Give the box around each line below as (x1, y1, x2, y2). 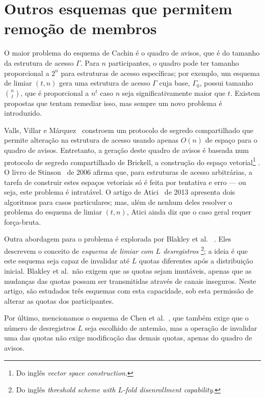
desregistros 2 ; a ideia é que (163, 244, 248, 256)
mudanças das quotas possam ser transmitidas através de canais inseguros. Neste (4, 275, 256, 286)
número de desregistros (4, 322, 75, 333)
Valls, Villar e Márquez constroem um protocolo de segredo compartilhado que (4, 124, 253, 135)
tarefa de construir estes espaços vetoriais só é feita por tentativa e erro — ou (4, 176, 246, 187)
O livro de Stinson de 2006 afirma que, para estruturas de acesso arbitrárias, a (4, 166, 252, 177)
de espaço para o (205, 135, 257, 145)
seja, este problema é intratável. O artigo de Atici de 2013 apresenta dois (4, 187, 235, 197)
